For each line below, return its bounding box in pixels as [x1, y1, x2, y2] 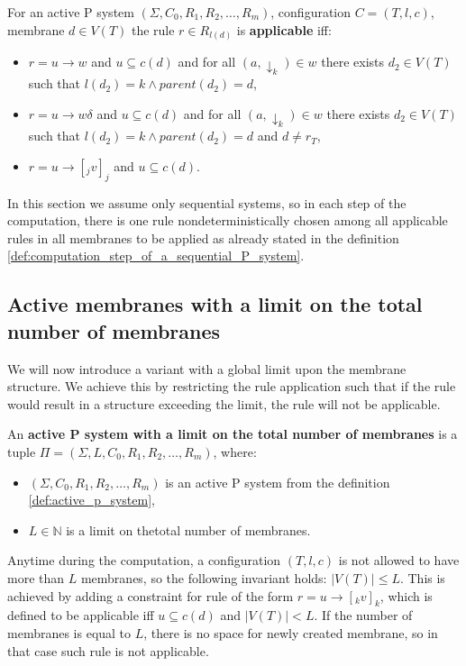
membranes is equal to [7, 623, 132, 642]
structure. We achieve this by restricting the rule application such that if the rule [7, 377, 456, 396]
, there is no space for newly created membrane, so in [143, 623, 438, 642]
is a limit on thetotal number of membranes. [66, 520, 311, 539]
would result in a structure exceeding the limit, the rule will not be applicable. [7, 394, 441, 413]
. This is [399, 569, 445, 587]
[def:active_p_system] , [28, 490, 155, 509]
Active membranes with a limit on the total [7, 290, 423, 318]
